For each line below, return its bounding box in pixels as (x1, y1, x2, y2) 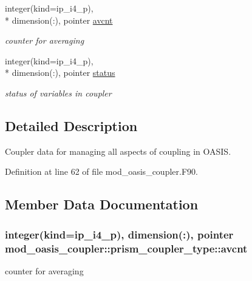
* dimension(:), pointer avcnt (5, 13, 113, 26)
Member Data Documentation (5, 195, 199, 214)
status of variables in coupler (5, 86, 112, 99)
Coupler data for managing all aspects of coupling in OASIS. (5, 144, 231, 157)
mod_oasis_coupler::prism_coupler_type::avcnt (5, 240, 248, 256)
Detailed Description (5, 116, 138, 135)
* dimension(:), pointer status (5, 66, 115, 79)
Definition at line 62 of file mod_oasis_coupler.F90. (5, 165, 198, 178)
